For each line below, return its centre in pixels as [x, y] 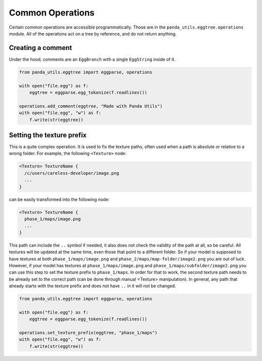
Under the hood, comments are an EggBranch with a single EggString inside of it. [92, 59]
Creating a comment [41, 48]
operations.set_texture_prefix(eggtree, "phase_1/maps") [88, 333]
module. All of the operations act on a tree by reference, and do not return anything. [93, 33]
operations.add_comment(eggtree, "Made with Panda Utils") [91, 106]
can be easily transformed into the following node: [59, 199]
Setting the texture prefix [48, 135]
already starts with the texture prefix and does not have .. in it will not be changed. [93, 286]
